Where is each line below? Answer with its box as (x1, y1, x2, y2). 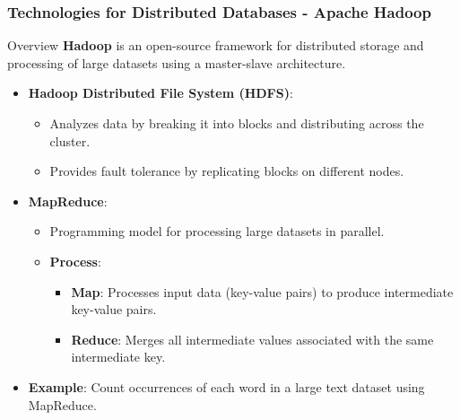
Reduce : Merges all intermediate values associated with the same (71, 329, 434, 348)
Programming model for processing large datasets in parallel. (49, 222, 385, 241)
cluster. (49, 131, 91, 150)
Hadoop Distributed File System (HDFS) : (28, 83, 293, 102)
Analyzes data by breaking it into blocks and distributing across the (49, 114, 424, 132)
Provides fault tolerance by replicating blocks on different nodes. (49, 162, 404, 180)
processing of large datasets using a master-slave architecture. (7, 53, 346, 72)
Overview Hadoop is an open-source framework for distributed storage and (7, 36, 424, 55)
